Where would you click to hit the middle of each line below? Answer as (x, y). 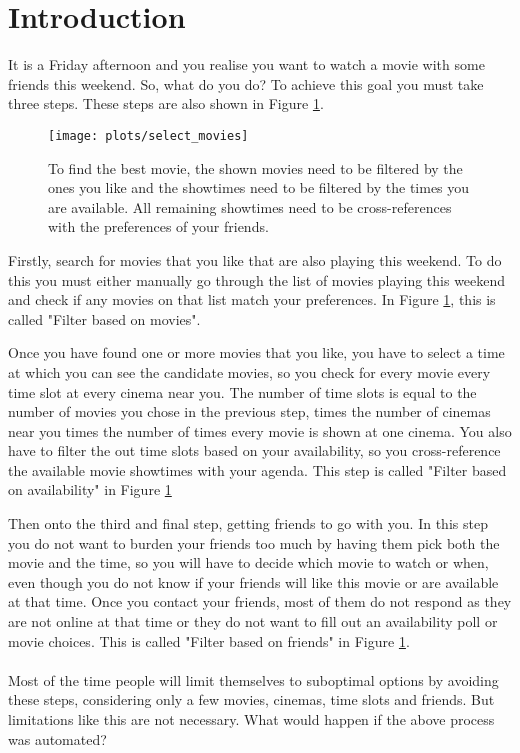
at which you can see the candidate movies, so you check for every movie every (249, 371)
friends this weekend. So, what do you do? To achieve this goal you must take (246, 83)
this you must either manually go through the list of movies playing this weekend (257, 279)
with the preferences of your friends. (158, 226)
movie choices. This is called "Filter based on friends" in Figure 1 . (209, 640)
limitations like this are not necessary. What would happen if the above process (251, 719)
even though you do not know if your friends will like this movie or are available (253, 581)
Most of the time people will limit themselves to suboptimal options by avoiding (253, 679)
